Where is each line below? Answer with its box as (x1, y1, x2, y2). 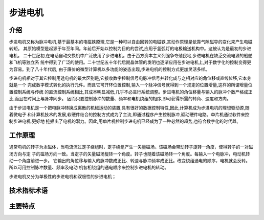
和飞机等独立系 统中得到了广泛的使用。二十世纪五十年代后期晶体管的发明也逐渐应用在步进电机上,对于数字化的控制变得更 (9, 59, 251, 66)
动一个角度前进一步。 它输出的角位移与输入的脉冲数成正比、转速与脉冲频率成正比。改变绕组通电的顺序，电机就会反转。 (9, 158, 250, 164)
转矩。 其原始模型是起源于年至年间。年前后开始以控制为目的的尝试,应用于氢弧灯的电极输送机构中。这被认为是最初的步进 (9, 45, 251, 51)
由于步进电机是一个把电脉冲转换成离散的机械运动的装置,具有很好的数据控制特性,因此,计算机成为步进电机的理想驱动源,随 (9, 105, 250, 110)
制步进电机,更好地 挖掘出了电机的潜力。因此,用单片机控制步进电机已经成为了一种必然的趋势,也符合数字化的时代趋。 (9, 118, 242, 124)
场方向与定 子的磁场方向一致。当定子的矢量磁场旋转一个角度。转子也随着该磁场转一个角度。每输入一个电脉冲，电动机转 (9, 151, 250, 156)
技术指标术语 (9, 186, 48, 195)
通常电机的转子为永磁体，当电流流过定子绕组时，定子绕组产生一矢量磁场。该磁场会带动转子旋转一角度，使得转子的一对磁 (9, 144, 253, 150)
